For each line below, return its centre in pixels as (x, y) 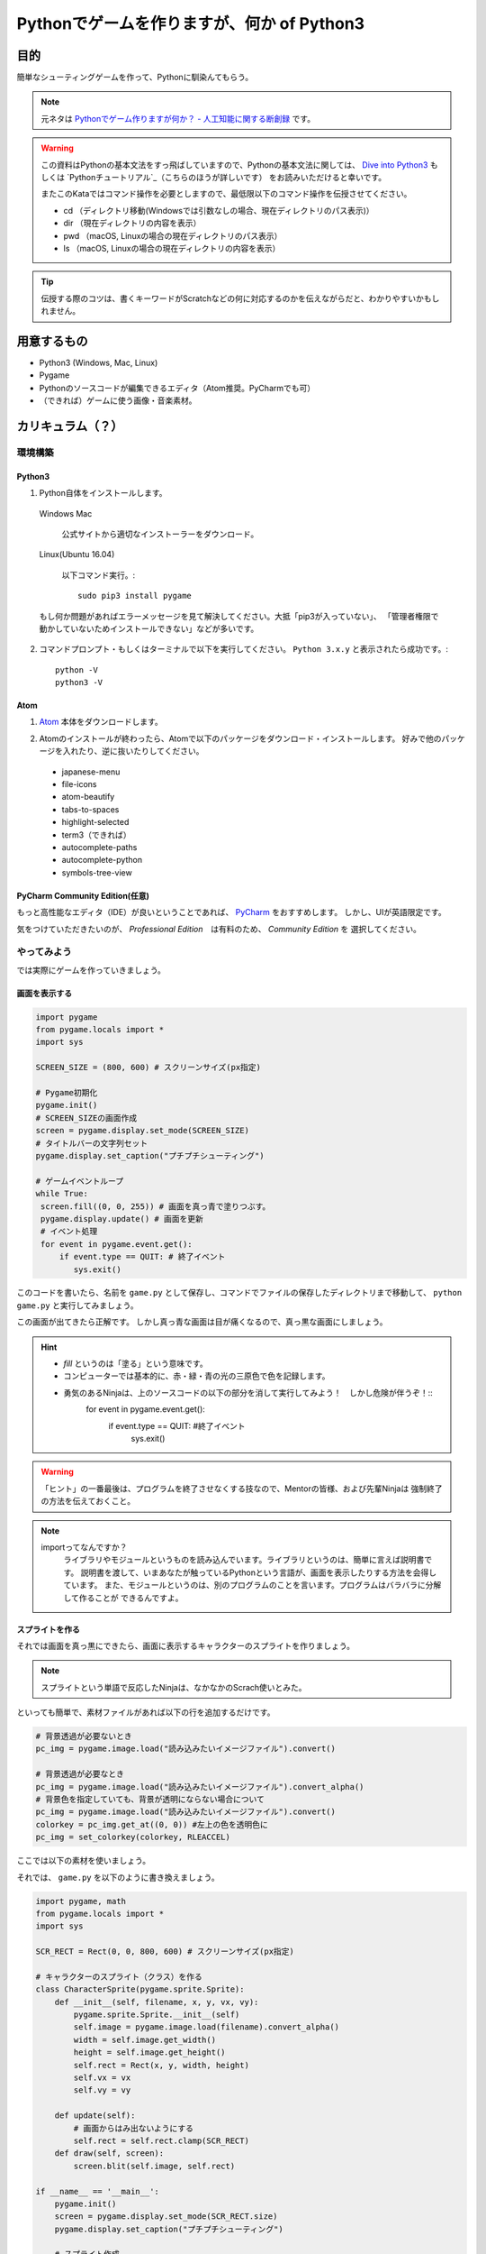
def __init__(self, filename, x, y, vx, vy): (157, 2002)
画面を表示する (44, 993)
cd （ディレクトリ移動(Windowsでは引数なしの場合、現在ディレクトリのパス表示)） (219, 210)
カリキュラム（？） (70, 427)
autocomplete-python (102, 860)
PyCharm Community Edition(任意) (83, 895)
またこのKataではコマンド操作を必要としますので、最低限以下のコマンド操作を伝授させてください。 (226, 194)
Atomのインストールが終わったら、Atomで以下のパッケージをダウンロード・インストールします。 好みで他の (240, 738)
